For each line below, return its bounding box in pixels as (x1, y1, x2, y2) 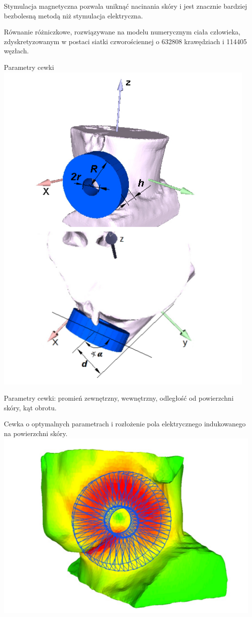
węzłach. (4, 46, 29, 56)
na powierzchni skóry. (4, 428, 68, 438)
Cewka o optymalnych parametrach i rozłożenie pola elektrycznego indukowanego (4, 419, 246, 429)
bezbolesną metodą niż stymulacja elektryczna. (4, 10, 143, 20)
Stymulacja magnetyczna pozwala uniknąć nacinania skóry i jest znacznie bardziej (4, 1, 247, 11)
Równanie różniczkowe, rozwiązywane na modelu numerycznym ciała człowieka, (4, 27, 240, 37)
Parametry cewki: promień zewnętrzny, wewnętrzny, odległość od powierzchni (4, 393, 234, 403)
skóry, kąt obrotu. (4, 402, 57, 412)
